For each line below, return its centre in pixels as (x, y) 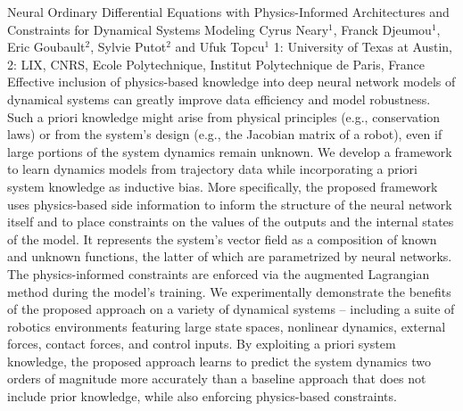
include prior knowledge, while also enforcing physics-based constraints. (202, 396)
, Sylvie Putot (128, 47)
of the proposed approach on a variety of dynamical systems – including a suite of (231, 309)
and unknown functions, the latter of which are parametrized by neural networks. (230, 256)
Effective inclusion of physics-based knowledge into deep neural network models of (231, 82)
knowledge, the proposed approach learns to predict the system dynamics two (219, 361)
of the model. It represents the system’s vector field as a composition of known (222, 238)
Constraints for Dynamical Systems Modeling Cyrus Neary (168, 29)
